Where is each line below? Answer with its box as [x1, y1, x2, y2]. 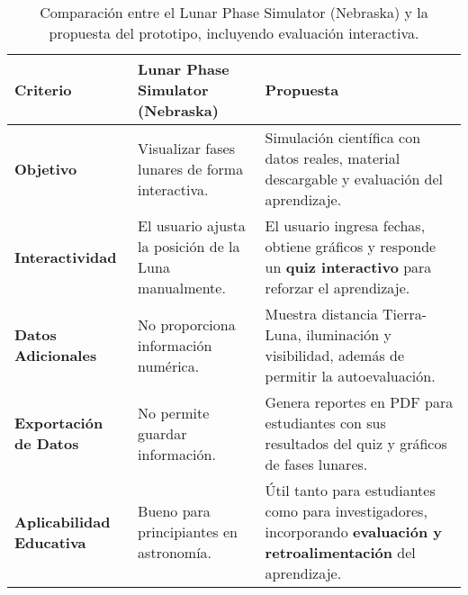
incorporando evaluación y [265, 521, 442, 542]
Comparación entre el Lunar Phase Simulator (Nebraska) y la [40, 2, 428, 23]
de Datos [14, 433, 79, 454]
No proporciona [138, 313, 236, 335]
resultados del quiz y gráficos [265, 433, 447, 454]
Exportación [14, 412, 103, 433]
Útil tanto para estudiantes [265, 480, 436, 500]
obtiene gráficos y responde [265, 236, 436, 257]
